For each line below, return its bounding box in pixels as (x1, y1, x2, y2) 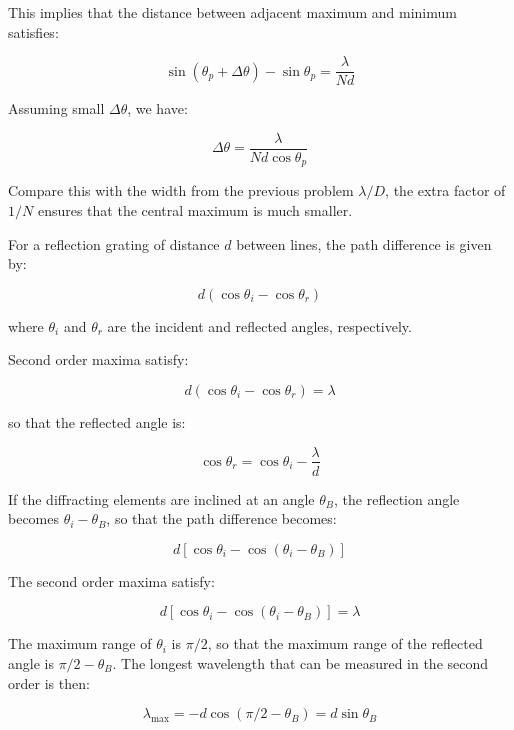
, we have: (127, 98, 188, 119)
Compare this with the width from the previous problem (8, 180, 354, 201)
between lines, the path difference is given (236, 233, 492, 254)
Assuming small (8, 98, 105, 119)
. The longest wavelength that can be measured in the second (112, 652, 489, 673)
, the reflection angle (334, 488, 460, 509)
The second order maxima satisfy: (8, 570, 215, 591)
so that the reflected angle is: (8, 411, 186, 432)
